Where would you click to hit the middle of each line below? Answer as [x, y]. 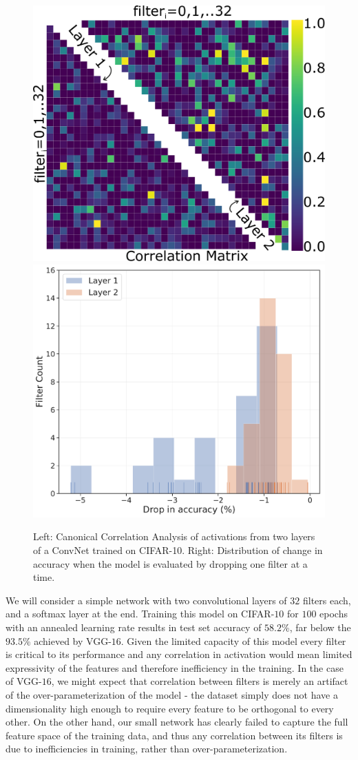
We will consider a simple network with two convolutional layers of [146, 600]
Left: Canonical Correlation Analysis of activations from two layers [174, 536]
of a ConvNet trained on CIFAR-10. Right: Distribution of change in [178, 550]
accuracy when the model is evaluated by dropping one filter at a [170, 563]
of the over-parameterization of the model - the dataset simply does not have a [172, 694]
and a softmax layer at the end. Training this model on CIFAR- [140, 614]
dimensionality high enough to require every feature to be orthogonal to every [170, 708]
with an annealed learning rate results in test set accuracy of [134, 627]
